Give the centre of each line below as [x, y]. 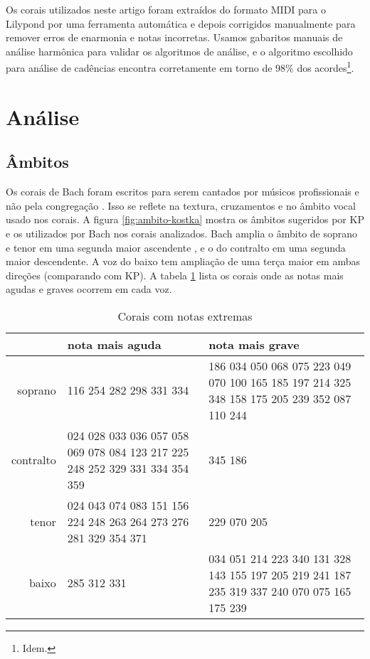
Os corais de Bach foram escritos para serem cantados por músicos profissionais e [183, 192]
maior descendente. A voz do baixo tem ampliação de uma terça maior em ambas [183, 261]
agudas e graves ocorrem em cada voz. [89, 289]
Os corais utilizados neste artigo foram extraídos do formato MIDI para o [166, 9]
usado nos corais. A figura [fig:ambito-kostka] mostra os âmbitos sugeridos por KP [185, 219]
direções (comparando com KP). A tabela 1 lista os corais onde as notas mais [175, 275]
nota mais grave [254, 344]
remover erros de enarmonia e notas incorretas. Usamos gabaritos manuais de [174, 37]
